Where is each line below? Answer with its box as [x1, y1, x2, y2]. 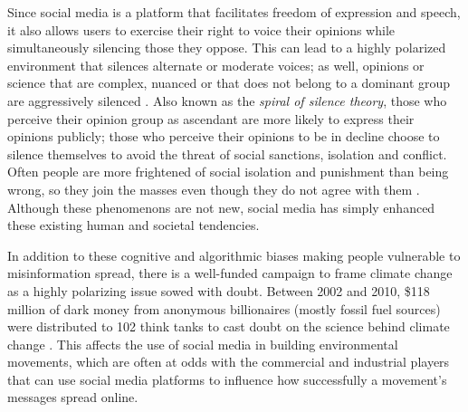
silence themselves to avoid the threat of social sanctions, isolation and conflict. [7, 144, 447, 163]
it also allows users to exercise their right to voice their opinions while [7, 20, 396, 39]
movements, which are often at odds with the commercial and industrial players [7, 352, 450, 371]
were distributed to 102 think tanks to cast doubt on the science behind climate [7, 317, 450, 336]
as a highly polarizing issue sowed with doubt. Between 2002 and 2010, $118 [7, 281, 430, 300]
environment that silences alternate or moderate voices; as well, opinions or [7, 55, 425, 74]
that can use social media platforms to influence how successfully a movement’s [7, 369, 447, 388]
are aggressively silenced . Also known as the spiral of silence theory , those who [7, 91, 447, 110]
